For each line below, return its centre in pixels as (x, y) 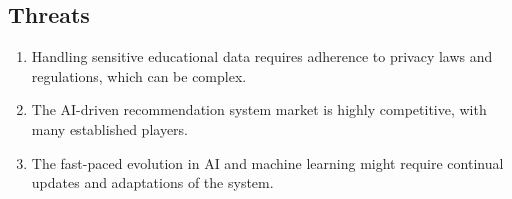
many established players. (110, 128)
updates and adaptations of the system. (152, 182)
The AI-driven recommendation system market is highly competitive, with (259, 109)
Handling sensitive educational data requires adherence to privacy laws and (262, 56)
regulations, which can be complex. (139, 75)
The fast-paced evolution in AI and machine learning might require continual (267, 162)
